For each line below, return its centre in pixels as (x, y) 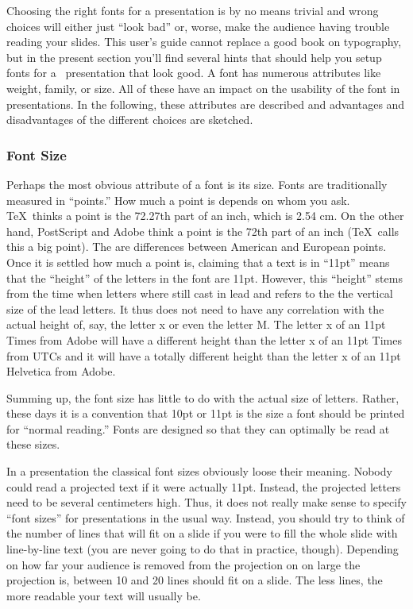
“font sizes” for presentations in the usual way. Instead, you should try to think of (206, 517)
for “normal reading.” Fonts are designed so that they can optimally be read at (198, 428)
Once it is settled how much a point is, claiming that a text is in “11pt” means (198, 262)
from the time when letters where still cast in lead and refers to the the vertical (200, 293)
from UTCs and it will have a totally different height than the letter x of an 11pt (204, 355)
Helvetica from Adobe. (61, 371)
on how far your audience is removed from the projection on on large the (183, 564)
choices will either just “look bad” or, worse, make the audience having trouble (198, 26)
